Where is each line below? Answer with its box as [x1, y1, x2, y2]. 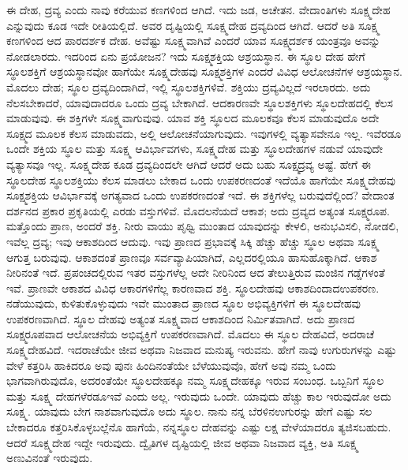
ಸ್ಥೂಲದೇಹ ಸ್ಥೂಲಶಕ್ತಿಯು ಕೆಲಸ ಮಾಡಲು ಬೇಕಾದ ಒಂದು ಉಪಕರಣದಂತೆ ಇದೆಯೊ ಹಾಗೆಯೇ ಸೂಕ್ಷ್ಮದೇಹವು [6, 171, 395, 188]
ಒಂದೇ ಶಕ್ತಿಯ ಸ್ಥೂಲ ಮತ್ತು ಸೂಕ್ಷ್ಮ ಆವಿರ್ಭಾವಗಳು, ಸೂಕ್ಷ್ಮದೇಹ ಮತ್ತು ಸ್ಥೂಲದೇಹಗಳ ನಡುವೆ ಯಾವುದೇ [6, 140, 384, 157]
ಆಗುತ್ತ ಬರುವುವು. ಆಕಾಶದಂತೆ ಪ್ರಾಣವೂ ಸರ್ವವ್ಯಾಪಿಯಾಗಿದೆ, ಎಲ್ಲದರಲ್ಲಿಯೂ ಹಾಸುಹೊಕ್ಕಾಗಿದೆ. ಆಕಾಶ [6, 248, 377, 265]
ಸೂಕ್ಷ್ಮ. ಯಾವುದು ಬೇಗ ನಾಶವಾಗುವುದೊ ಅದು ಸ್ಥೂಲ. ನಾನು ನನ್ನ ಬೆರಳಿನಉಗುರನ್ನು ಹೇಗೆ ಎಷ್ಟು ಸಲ [6, 403, 372, 420]
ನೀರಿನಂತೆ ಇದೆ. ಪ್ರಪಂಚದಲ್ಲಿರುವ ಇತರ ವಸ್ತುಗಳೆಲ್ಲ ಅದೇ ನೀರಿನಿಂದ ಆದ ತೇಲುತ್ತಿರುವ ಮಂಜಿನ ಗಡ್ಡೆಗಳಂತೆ [6, 264, 385, 281]
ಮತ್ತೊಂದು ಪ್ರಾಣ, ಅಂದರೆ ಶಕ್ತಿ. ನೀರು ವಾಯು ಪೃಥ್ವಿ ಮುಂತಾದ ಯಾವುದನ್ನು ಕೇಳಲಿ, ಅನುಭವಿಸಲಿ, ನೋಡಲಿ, [6, 218, 399, 234]
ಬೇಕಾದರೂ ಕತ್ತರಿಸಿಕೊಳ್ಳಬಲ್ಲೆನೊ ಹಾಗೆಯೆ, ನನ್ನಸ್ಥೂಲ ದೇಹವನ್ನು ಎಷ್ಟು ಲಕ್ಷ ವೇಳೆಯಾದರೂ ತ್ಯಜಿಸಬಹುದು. [6, 419, 391, 435]
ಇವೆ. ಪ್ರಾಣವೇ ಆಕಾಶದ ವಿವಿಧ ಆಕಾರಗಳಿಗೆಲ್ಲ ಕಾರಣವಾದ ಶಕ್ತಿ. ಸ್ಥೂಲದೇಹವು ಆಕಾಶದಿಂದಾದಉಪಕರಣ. [6, 279, 380, 296]
